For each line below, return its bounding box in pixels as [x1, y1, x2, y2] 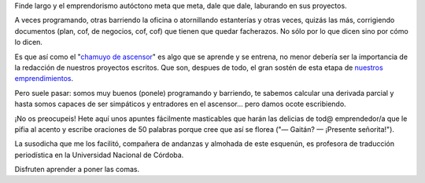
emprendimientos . [14, 74, 74, 83]
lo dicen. [14, 38, 43, 47]
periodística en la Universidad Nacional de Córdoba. [14, 150, 184, 159]
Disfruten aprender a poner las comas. [14, 165, 140, 174]
